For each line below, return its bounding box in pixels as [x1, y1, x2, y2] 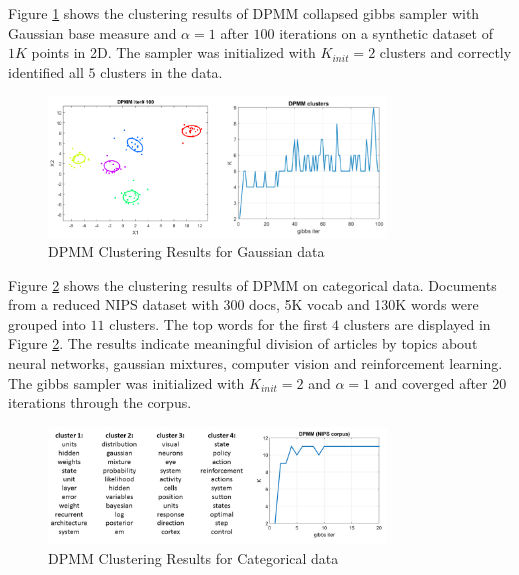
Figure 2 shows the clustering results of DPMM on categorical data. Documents [8, 274, 497, 295]
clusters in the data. [100, 61, 223, 82]
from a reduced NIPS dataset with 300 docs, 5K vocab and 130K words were [8, 294, 479, 315]
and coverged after [374, 372, 488, 393]
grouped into [8, 313, 86, 334]
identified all [8, 61, 84, 82]
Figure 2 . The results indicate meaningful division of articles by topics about [8, 333, 478, 354]
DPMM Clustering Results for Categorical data [48, 547, 339, 568]
